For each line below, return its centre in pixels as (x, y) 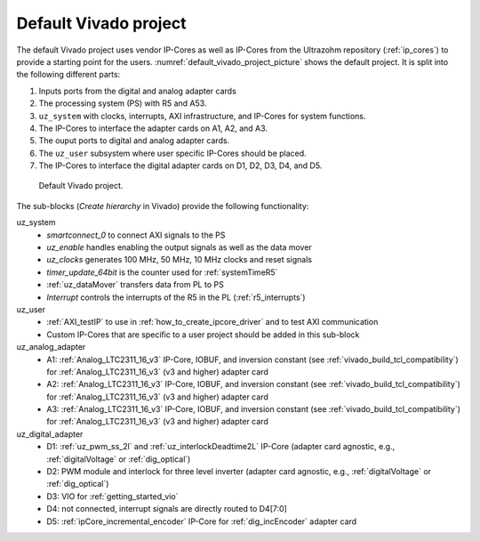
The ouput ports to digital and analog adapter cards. (134, 141)
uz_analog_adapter (51, 347)
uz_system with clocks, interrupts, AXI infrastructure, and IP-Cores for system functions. (202, 116)
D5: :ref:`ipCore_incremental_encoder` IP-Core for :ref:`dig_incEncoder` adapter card (202, 521)
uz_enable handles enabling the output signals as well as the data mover (180, 247)
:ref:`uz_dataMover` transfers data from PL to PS (135, 285)
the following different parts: (68, 75)
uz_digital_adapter (50, 434)
